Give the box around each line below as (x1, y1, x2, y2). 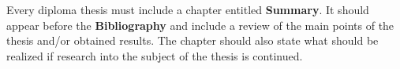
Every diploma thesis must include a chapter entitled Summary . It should (6, 2, 369, 17)
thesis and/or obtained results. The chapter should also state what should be (6, 32, 379, 49)
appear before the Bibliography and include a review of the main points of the (6, 16, 394, 33)
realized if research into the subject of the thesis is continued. (6, 47, 303, 64)
